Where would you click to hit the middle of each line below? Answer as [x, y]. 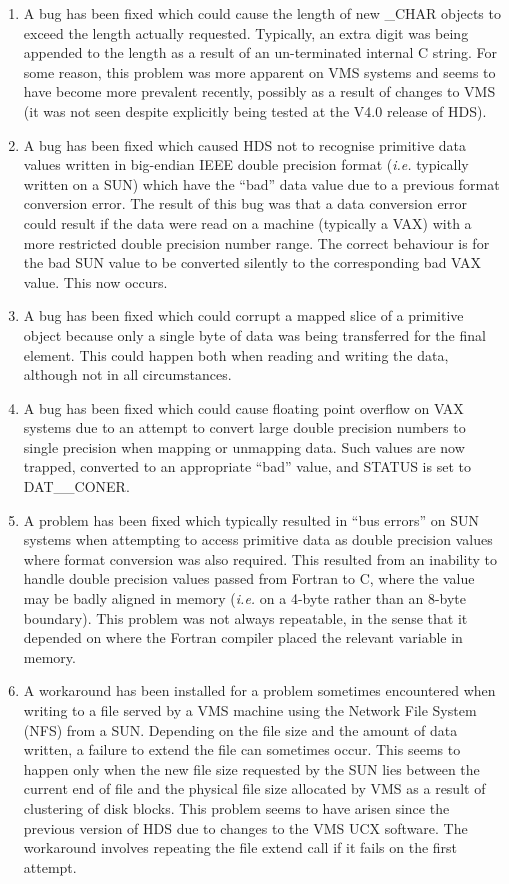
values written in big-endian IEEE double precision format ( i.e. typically [246, 164]
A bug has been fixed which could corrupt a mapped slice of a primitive [243, 315]
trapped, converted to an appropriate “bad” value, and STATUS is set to [247, 466]
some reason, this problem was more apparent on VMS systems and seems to [259, 71]
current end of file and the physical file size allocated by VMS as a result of [254, 788]
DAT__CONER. [76, 486]
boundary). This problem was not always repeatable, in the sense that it [245, 617]
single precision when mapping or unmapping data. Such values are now [244, 446]
